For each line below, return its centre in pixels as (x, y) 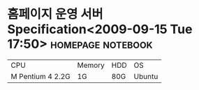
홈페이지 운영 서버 (55, 14)
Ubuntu (146, 76)
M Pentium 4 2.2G (41, 76)
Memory (91, 65)
